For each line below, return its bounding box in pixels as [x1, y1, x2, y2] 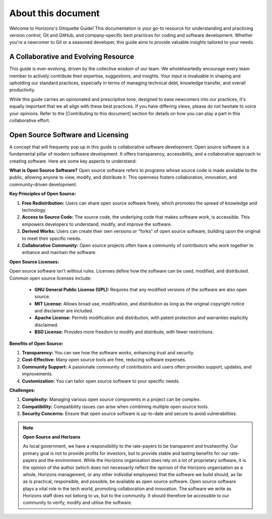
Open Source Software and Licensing [9, 130, 129, 139]
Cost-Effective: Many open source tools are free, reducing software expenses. [22, 356, 186, 363]
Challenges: [9, 387, 35, 393]
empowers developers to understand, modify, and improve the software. [22, 221, 172, 227]
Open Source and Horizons [23, 434, 81, 440]
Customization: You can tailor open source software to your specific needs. [22, 378, 180, 384]
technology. [22, 207, 47, 213]
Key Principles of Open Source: [9, 191, 77, 197]
